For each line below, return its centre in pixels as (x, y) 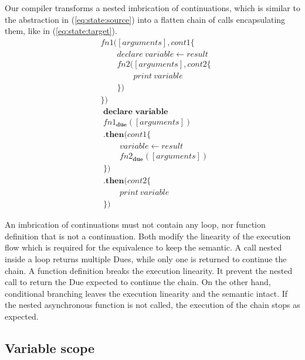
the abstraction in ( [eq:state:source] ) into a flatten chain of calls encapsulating (145, 19)
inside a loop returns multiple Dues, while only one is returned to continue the (146, 259)
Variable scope (50, 347)
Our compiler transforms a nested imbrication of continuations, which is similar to (152, 8)
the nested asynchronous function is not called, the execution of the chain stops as (152, 305)
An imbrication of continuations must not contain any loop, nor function (135, 224)
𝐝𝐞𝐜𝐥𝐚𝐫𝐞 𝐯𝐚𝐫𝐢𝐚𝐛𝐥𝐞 (136, 112)
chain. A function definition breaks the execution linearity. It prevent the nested (149, 270)
